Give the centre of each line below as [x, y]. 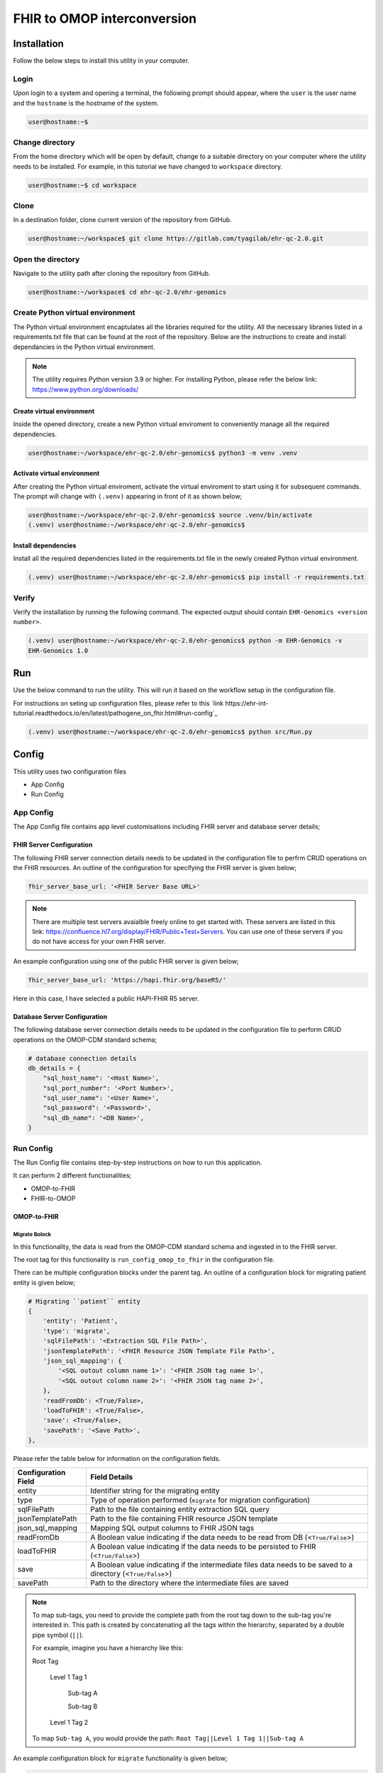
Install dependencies [45, 545]
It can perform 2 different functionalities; [72, 1175]
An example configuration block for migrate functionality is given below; [120, 1758]
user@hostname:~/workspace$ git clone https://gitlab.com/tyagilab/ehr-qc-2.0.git [176, 239]
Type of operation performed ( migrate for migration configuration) [200, 1500]
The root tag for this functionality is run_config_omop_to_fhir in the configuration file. [144, 1260]
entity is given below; [44, 1282]
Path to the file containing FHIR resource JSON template [184, 1518]
